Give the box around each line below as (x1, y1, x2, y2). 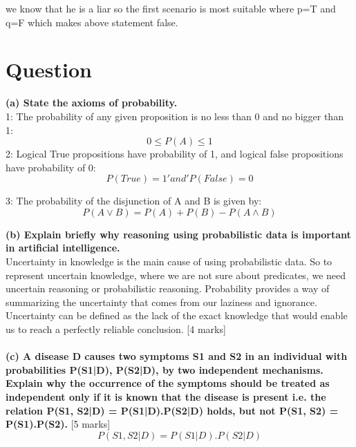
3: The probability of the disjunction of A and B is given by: (6, 193, 262, 208)
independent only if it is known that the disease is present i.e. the (6, 390, 326, 403)
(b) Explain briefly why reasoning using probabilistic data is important (6, 227, 351, 241)
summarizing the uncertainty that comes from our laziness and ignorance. (6, 294, 317, 309)
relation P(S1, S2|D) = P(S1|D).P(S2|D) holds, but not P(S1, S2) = (6, 403, 339, 417)
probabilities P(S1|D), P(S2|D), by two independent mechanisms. (6, 362, 324, 377)
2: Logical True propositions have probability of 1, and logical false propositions (6, 146, 344, 161)
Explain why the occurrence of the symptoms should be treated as (6, 376, 330, 390)
